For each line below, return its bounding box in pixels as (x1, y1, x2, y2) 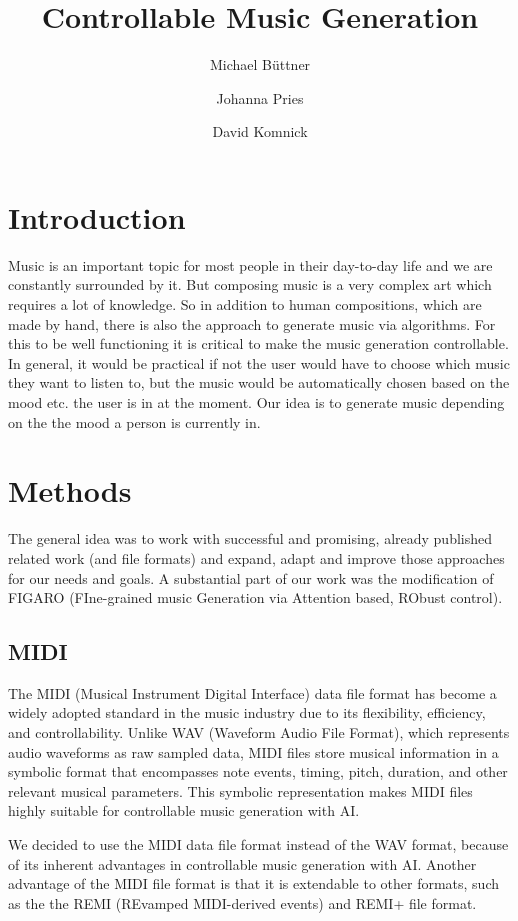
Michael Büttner (209, 54, 311, 75)
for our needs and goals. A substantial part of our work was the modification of (8, 567, 494, 588)
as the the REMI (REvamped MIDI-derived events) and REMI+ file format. (8, 892, 477, 913)
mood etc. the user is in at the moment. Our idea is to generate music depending (8, 392, 505, 412)
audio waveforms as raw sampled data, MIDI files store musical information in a (8, 741, 499, 762)
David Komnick (212, 121, 308, 142)
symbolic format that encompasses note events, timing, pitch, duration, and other (8, 761, 508, 782)
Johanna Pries (216, 87, 304, 108)
